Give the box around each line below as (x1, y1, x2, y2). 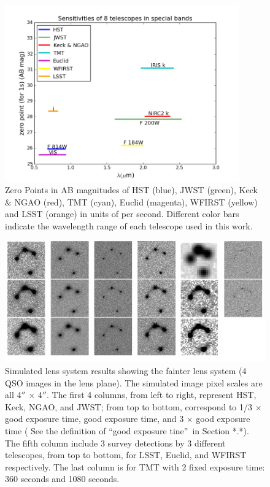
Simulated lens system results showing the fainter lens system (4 (5, 364, 247, 377)
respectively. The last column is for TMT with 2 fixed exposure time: (5, 460, 265, 473)
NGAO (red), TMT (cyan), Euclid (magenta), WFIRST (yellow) (14, 195, 258, 208)
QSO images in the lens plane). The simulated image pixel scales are (5, 376, 263, 389)
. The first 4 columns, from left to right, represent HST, (47, 388, 256, 401)
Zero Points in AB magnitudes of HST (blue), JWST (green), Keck (5, 183, 258, 196)
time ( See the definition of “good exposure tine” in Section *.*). (5, 424, 249, 437)
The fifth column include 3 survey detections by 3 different (5, 436, 226, 449)
